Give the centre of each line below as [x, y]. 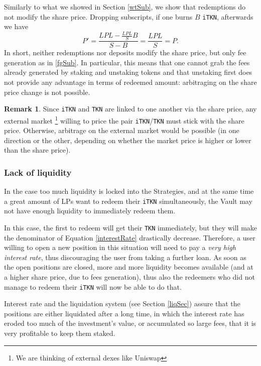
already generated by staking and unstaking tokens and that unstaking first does [128, 72]
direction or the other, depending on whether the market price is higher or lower [128, 140]
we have [16, 26]
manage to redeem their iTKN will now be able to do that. [93, 286]
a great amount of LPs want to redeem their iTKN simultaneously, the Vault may [128, 201]
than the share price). [37, 150]
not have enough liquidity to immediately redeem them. [90, 211]
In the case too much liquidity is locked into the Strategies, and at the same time [129, 191]
